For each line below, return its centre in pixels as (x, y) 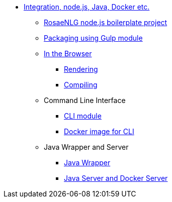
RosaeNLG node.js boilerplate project (106, 22)
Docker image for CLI (99, 131)
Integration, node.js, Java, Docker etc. (87, 7)
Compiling (81, 85)
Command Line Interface (85, 100)
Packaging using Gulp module (93, 38)
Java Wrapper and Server (86, 147)
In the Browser (68, 54)
